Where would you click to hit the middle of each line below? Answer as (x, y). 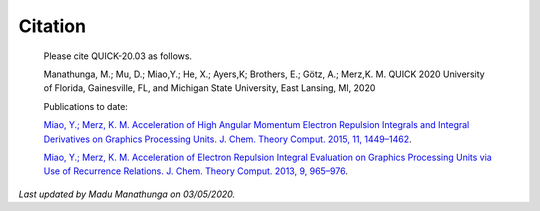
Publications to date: (86, 106)
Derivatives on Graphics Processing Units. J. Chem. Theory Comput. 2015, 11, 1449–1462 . (227, 139)
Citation (52, 26)
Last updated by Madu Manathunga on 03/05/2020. (126, 194)
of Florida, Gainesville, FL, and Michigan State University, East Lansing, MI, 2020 (209, 88)
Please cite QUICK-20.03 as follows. (118, 56)
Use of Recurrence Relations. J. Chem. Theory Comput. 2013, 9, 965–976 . (196, 171)
